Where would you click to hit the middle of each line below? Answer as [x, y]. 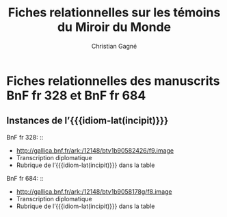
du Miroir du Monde [114, 27]
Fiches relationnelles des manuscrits [113, 81]
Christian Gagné [114, 46]
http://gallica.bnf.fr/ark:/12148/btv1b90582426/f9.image [95, 150]
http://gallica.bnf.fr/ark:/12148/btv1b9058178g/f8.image [94, 191]
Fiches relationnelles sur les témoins [114, 13]
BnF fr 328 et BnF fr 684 [76, 95]
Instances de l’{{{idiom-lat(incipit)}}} [88, 121]
